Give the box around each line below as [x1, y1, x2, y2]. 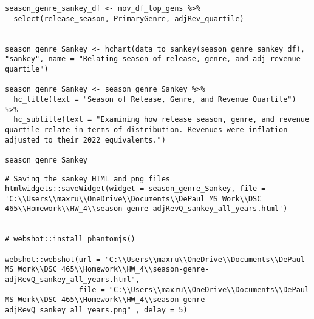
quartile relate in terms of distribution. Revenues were [5, 125, 244, 134]
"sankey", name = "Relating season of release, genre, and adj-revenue [5, 55, 301, 64]
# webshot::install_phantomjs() [5, 235, 135, 244]
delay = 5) [144, 306, 188, 315]
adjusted [5, 135, 40, 144]
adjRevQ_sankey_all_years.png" [5, 306, 131, 315]
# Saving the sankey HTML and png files [5, 174, 171, 183]
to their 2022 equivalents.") [44, 135, 166, 144]
